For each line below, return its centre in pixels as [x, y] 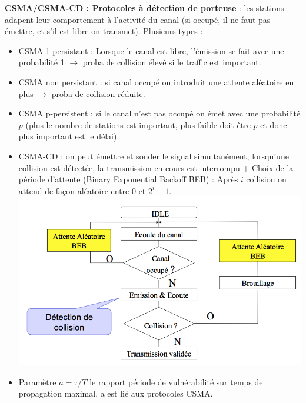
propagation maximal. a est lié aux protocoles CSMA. [116, 393]
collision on [266, 179]
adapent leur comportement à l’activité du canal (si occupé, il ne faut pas [138, 19]
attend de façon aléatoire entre [74, 190]
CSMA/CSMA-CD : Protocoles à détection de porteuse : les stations [144, 8]
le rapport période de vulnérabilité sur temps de [176, 382]
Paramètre [37, 382]
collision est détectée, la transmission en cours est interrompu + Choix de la [156, 167]
